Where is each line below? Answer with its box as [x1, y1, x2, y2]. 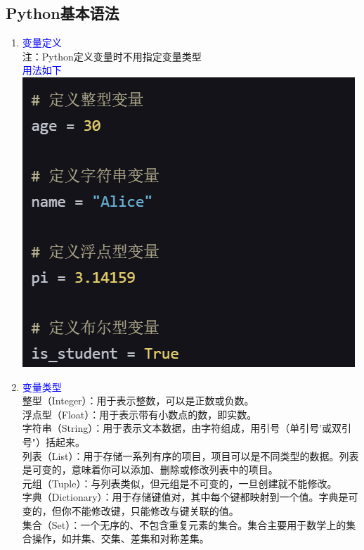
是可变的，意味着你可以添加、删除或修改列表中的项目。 [22, 462, 278, 477]
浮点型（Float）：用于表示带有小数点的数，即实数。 [22, 407, 257, 421]
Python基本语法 [6, 2, 119, 24]
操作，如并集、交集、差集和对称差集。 [32, 531, 209, 546]
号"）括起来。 [22, 434, 86, 449]
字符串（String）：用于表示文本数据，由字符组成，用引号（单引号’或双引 [22, 421, 352, 435]
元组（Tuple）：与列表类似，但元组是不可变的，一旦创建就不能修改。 [22, 475, 337, 490]
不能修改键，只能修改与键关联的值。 [71, 503, 239, 518]
